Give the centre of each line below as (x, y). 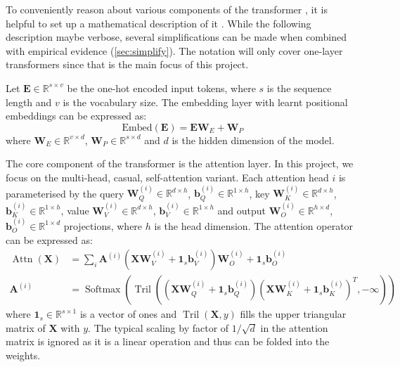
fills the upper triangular (293, 314)
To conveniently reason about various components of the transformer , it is (167, 9)
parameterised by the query (65, 193)
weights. (23, 355)
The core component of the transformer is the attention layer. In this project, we (180, 163)
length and (29, 102)
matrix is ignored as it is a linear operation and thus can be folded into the (168, 341)
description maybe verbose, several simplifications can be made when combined (176, 37)
